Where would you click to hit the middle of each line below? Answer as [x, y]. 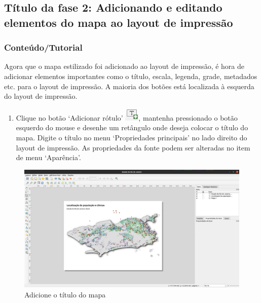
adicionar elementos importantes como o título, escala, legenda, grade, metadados [131, 76]
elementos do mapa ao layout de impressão [119, 22]
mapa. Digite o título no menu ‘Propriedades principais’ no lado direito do [132, 137]
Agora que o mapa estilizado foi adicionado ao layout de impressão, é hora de [124, 66]
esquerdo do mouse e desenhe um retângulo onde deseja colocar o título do [132, 127]
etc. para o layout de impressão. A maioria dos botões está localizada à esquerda [129, 86]
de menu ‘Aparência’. [48, 157]
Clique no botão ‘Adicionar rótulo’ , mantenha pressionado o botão [127, 117]
